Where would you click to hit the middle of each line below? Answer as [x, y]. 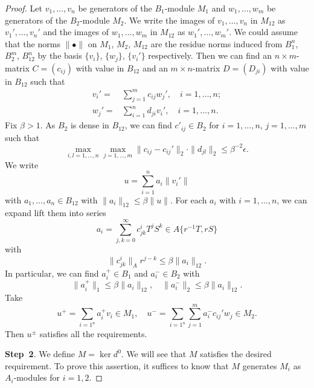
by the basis [60, 55]
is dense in [90, 125]
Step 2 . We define [40, 354]
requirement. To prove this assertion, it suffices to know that [117, 365]
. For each [188, 199]
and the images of [76, 32]
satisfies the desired [236, 354]
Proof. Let [24, 8]
